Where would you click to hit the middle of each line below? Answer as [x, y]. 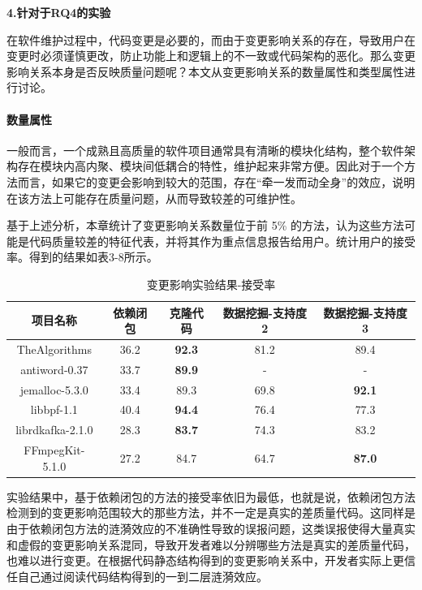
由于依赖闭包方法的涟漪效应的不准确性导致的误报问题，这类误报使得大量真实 [211, 529]
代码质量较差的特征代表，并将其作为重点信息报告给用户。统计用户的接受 [222, 241]
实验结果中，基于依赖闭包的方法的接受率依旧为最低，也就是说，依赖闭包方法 [211, 496]
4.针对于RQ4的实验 [59, 12]
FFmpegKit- [54, 450]
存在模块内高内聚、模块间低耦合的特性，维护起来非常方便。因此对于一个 [211, 166]
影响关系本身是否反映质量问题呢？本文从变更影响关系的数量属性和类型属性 [205, 71]
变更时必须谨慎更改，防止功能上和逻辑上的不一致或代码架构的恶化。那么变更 [211, 56]
